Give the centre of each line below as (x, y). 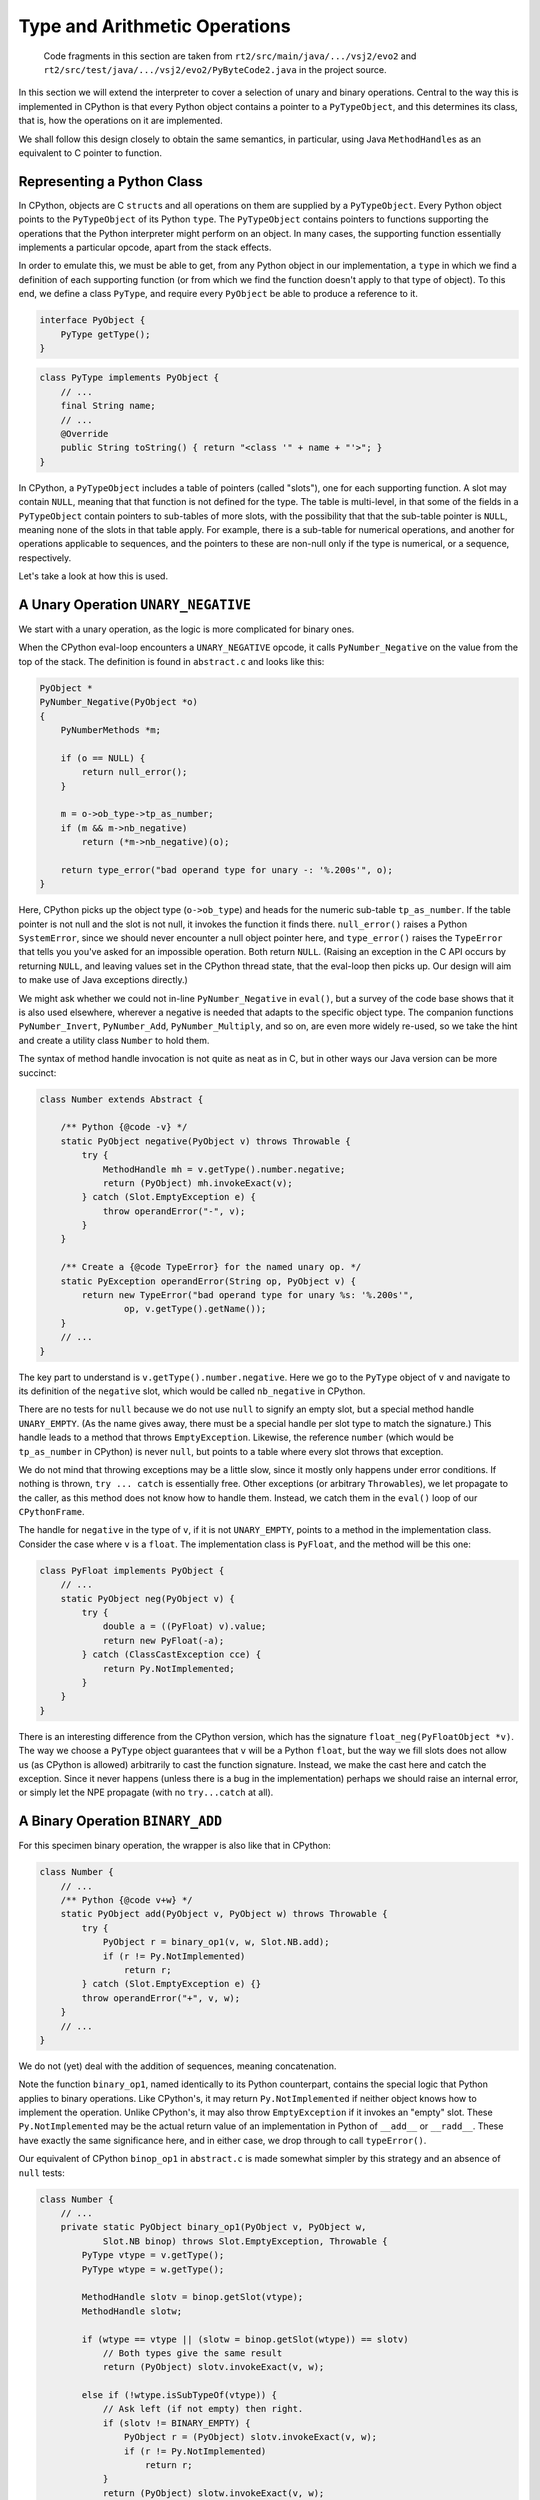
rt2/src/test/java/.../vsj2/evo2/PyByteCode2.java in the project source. (215, 69)
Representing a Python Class (111, 181)
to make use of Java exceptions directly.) (103, 980)
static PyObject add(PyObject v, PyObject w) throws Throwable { (224, 1914)
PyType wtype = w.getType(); (153, 2269)
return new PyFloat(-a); (163, 1640)
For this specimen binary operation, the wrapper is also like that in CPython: (174, 1846)
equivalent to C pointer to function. (90, 152)
